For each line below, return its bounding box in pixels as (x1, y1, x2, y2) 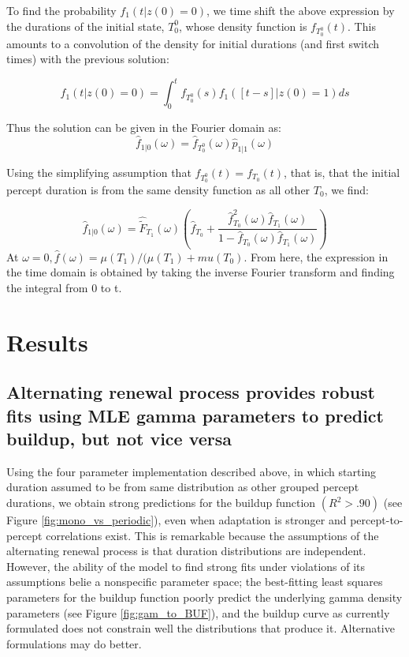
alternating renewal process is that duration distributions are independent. (6, 542, 366, 559)
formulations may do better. (6, 635, 142, 651)
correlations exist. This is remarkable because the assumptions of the (46, 527, 379, 543)
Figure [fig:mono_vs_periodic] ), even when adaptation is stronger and (6, 512, 347, 528)
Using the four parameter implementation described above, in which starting (6, 463, 377, 479)
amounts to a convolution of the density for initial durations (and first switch (6, 35, 380, 51)
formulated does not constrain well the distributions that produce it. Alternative (6, 620, 395, 636)
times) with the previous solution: (6, 51, 169, 67)
